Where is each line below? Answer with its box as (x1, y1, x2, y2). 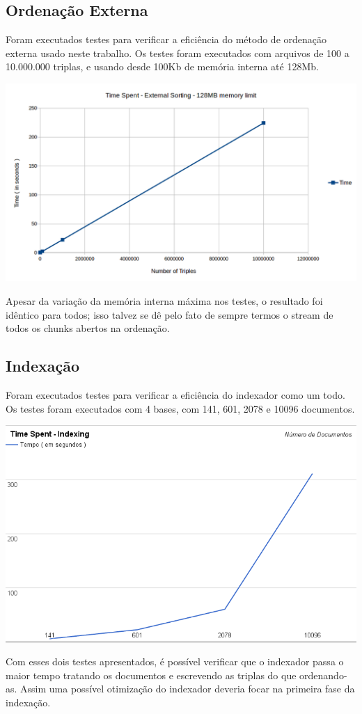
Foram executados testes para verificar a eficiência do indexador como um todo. (6, 388, 345, 402)
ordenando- (299, 667, 347, 682)
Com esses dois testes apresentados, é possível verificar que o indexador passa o (6, 654, 344, 669)
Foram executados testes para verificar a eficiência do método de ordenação (6, 32, 327, 47)
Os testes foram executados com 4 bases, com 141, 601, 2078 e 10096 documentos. (6, 401, 355, 415)
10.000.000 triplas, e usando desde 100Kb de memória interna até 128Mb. (6, 59, 319, 74)
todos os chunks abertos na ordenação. (6, 321, 170, 335)
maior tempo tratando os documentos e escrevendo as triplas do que (6, 667, 297, 682)
